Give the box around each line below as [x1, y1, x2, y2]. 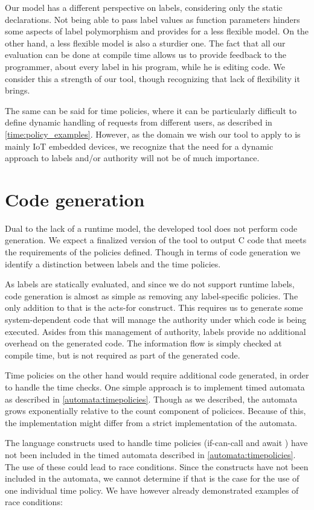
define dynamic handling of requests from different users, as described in [5, 116, 272, 129]
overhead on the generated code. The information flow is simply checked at [5, 337, 282, 349]
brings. [5, 84, 30, 97]
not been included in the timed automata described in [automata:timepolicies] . [5, 448, 296, 461]
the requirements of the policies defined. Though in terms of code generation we [5, 246, 301, 258]
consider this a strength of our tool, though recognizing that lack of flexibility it [5, 72, 300, 84]
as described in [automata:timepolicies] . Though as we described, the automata [5, 392, 298, 405]
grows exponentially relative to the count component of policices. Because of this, [5, 404, 306, 417]
